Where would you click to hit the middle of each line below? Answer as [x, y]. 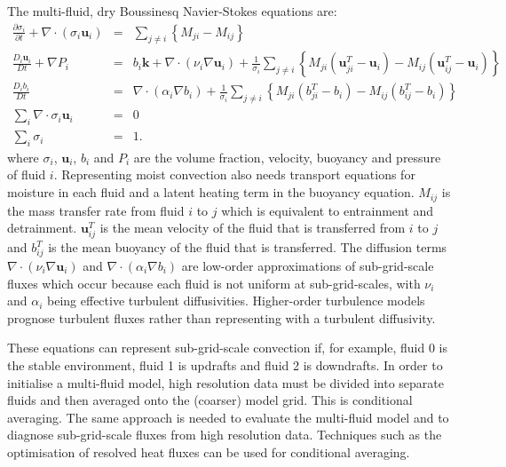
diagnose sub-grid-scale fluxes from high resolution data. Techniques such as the [225, 435]
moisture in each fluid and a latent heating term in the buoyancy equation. [211, 192]
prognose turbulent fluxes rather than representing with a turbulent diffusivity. [221, 317]
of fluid [27, 174]
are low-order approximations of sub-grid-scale [308, 266]
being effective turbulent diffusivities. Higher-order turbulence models [236, 301]
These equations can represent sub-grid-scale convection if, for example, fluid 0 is [228, 348]
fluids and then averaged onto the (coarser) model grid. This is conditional [210, 400]
